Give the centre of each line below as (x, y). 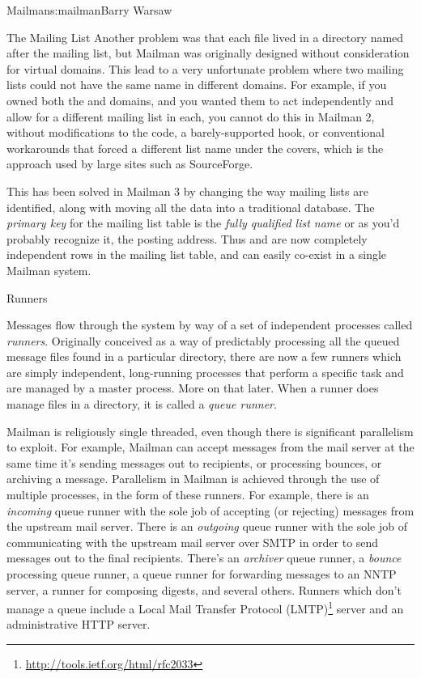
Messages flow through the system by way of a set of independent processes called (210, 325)
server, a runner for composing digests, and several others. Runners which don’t (204, 589)
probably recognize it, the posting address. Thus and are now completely (187, 238)
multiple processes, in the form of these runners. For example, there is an (188, 495)
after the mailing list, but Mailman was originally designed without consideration (208, 53)
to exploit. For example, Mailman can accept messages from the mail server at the (210, 447)
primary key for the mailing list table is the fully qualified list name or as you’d (203, 223)
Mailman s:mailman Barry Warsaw (89, 10)
